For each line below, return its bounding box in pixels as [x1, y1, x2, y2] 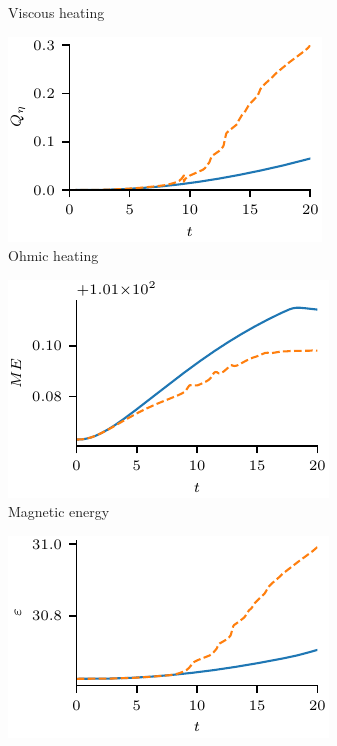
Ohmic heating [8, 245, 99, 266]
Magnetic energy [8, 501, 110, 522]
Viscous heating [8, 2, 105, 22]
